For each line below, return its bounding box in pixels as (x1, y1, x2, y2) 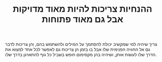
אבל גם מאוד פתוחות (41, 14, 124, 25)
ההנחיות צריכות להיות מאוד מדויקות (12, 3, 153, 15)
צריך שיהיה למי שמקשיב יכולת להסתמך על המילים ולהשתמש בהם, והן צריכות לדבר (5, 41, 158, 47)
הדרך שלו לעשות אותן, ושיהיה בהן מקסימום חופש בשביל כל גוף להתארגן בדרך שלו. (5, 52, 157, 58)
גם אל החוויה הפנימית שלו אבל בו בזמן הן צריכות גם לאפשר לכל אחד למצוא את (5, 46, 151, 52)
